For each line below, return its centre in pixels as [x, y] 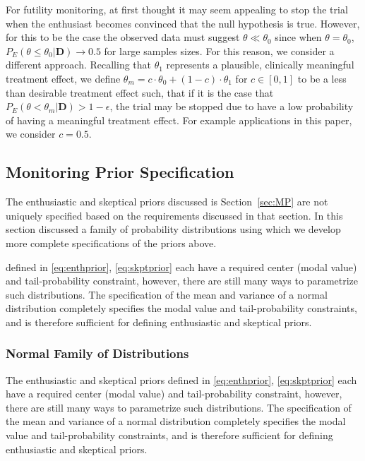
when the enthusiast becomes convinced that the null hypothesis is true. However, [183, 23]
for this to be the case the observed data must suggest [123, 37]
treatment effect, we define [63, 78]
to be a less [322, 78]
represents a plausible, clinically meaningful [260, 65]
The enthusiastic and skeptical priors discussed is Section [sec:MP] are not [167, 202]
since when [298, 37]
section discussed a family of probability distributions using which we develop [173, 229]
